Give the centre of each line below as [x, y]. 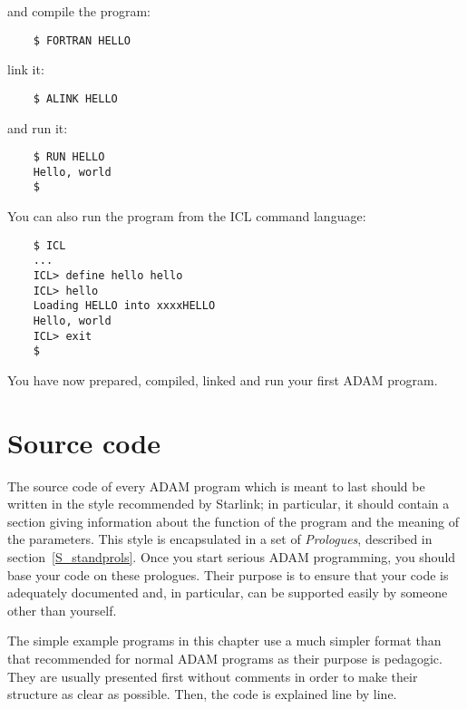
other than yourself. [62, 610]
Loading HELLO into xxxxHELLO [124, 306]
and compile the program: [79, 11]
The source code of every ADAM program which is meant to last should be [216, 486]
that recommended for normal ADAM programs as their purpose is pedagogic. [225, 658]
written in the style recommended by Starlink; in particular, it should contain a [229, 504]
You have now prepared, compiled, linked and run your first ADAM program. [223, 379]
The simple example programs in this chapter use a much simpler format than [224, 641]
